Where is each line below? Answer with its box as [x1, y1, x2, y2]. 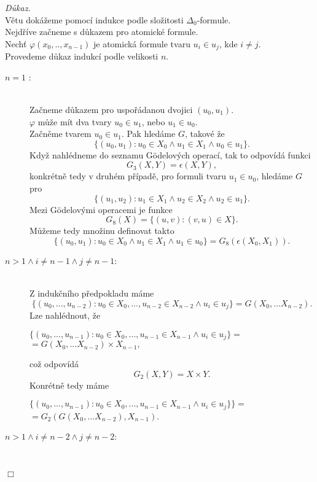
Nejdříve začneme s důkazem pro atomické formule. [5, 25, 198, 38]
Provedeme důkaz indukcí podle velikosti [5, 50, 158, 63]
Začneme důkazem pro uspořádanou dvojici [29, 103, 193, 116]
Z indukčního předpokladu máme [29, 286, 154, 299]
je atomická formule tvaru [93, 37, 190, 50]
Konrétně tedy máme [29, 378, 109, 391]
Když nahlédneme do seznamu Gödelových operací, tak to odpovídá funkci [29, 148, 311, 161]
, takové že [184, 127, 225, 140]
